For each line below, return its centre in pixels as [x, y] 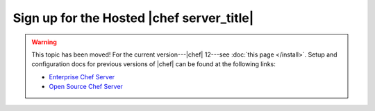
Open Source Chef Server [86, 87]
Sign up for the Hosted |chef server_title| [133, 18]
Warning [44, 42]
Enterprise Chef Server [82, 77]
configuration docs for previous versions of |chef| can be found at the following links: [153, 64]
